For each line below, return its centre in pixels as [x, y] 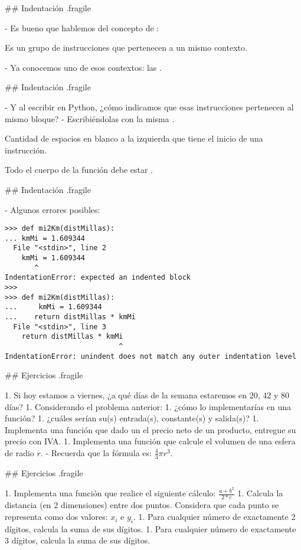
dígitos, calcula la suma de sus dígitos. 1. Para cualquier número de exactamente [150, 528]
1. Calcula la [260, 493]
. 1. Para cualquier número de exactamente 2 [214, 517]
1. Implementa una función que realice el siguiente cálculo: [110, 493]
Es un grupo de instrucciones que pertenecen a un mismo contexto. [126, 48]
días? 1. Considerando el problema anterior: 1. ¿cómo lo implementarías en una [148, 406]
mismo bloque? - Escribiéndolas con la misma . [90, 118]
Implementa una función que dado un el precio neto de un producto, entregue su [150, 429]
